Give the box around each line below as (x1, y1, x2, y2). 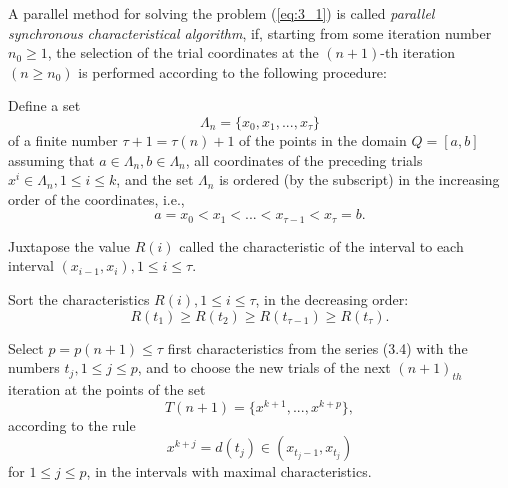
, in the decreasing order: (255, 288, 409, 309)
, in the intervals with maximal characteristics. (86, 461, 372, 482)
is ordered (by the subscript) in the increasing (219, 169, 500, 190)
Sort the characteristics (8, 288, 150, 309)
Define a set (8, 95, 81, 116)
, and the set (116, 169, 194, 190)
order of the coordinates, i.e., (8, 188, 185, 209)
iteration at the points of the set (8, 378, 206, 399)
